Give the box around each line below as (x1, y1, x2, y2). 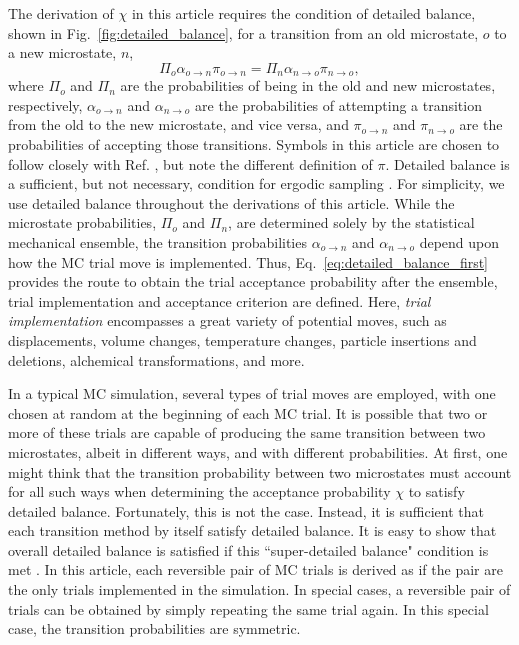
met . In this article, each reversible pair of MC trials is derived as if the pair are (8, 559, 503, 580)
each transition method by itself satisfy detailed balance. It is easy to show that (8, 520, 497, 541)
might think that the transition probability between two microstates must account (8, 461, 512, 482)
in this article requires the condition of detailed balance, (131, 3, 476, 23)
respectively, (8, 94, 83, 115)
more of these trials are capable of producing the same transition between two (8, 422, 486, 443)
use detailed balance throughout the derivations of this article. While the (8, 192, 455, 213)
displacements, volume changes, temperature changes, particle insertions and (8, 329, 477, 350)
